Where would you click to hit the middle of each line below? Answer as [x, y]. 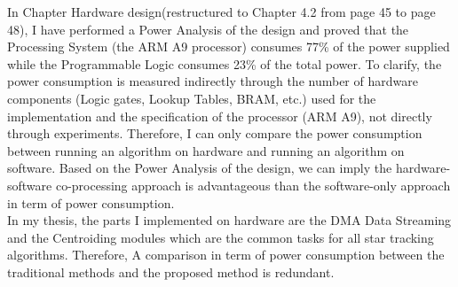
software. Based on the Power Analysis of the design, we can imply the [200, 168]
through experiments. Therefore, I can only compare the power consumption [215, 133]
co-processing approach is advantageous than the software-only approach [253, 185]
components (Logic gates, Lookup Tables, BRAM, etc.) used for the [192, 98]
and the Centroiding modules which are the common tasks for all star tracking [221, 237]
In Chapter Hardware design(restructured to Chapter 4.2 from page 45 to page [221, 12]
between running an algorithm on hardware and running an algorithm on [206, 150]
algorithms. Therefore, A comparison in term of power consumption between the [226, 255]
